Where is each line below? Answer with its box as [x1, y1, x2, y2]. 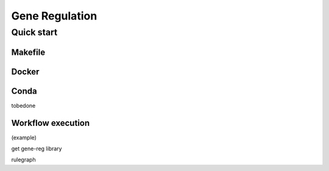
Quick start [11, 27, 58, 38]
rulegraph [11, 156, 36, 164]
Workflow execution [11, 117, 90, 128]
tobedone [11, 102, 36, 109]
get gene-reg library [11, 145, 62, 152]
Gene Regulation [11, 9, 97, 23]
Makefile [11, 47, 46, 57]
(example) [11, 134, 37, 141]
